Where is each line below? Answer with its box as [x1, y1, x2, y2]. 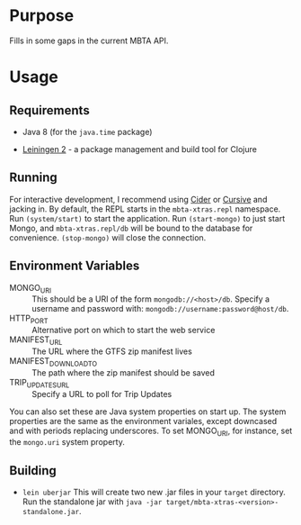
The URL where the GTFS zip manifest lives [31, 346, 193, 357]
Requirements [9, 103, 90, 118]
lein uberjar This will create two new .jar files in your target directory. [22, 487, 286, 498]
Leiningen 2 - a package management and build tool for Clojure [22, 143, 258, 154]
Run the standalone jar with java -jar [22, 496, 163, 507]
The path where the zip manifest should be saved [31, 367, 216, 378]
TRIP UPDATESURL [9, 376, 70, 390]
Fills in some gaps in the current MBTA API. [9, 35, 169, 46]
